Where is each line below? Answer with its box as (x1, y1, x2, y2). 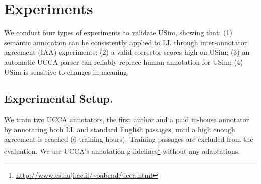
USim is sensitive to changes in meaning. (4, 66, 129, 77)
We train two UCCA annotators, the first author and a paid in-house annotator (4, 114, 249, 125)
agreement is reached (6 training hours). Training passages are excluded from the (4, 134, 253, 144)
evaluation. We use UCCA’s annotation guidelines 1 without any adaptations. (4, 144, 240, 156)
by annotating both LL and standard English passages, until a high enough (4, 124, 235, 134)
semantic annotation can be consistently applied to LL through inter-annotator (4, 37, 247, 47)
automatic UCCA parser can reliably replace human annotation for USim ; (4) (4, 56, 243, 67)
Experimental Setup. (4, 91, 113, 106)
